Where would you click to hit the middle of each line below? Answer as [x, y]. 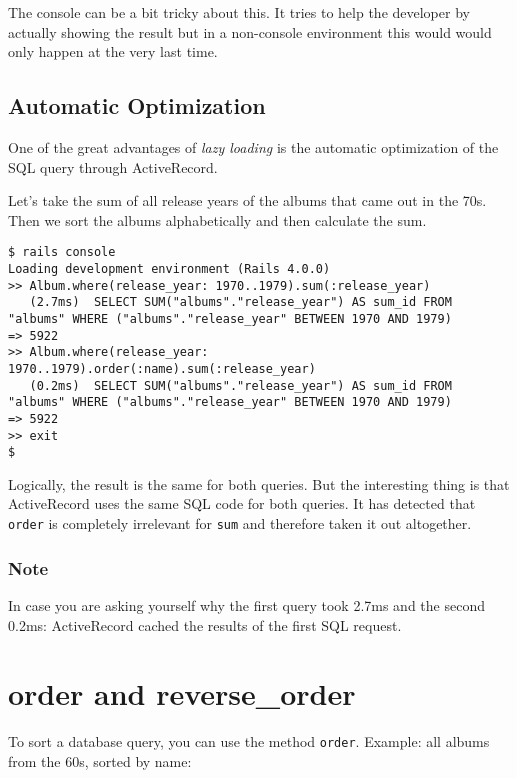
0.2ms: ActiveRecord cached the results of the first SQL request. [205, 624]
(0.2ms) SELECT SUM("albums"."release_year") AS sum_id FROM [240, 385]
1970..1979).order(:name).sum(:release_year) [162, 368]
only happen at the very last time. [113, 51]
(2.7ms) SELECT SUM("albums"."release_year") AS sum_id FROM [240, 302]
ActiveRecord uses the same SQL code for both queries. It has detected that [242, 503]
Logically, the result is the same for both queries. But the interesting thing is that [259, 483]
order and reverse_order [182, 693]
